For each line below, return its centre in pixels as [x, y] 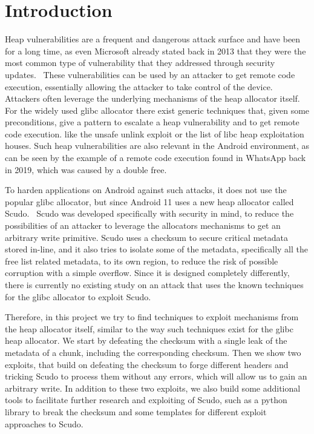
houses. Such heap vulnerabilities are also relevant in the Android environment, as [157, 146]
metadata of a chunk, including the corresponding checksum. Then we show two [153, 352]
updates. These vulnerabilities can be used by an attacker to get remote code [150, 74]
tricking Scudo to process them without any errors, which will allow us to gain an [156, 376]
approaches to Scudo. [44, 423]
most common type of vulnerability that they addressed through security [140, 63]
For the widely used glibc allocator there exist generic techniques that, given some [157, 110]
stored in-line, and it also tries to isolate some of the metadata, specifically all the [157, 249]
